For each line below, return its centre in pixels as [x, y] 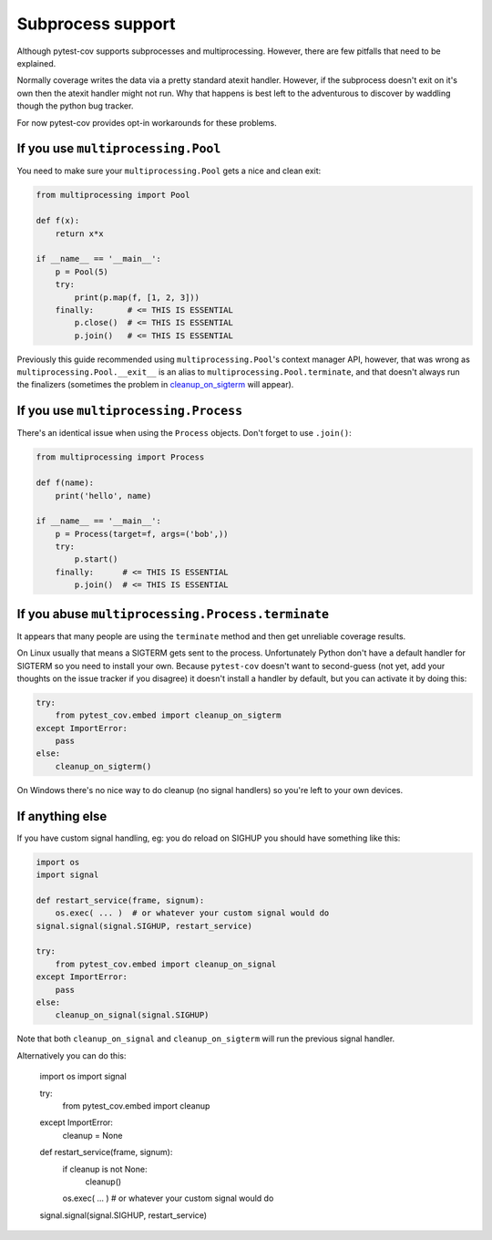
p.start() [96, 559]
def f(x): [58, 221]
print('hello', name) [103, 496]
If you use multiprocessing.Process [130, 411]
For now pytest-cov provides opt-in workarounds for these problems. [147, 122]
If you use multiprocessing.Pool [119, 149]
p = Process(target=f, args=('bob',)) [142, 534]
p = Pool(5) [82, 272]
